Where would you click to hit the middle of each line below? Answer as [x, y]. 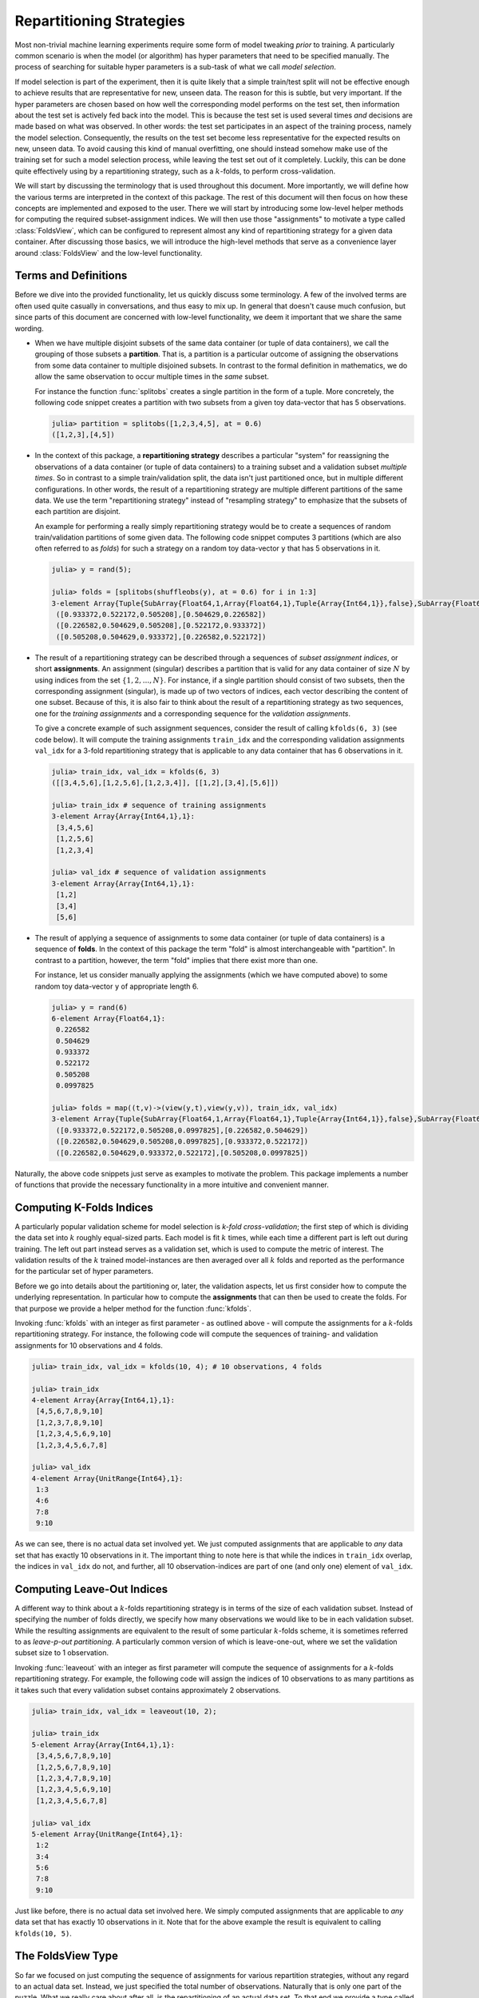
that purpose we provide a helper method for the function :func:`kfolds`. [133, 1308]
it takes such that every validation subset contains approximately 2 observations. [148, 1690]
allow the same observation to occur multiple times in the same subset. [152, 376]
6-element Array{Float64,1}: [109, 1018]
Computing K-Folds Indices [84, 1207]
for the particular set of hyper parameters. [84, 1272]
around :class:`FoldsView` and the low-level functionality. [109, 253]
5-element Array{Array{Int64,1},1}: [103, 1745]
